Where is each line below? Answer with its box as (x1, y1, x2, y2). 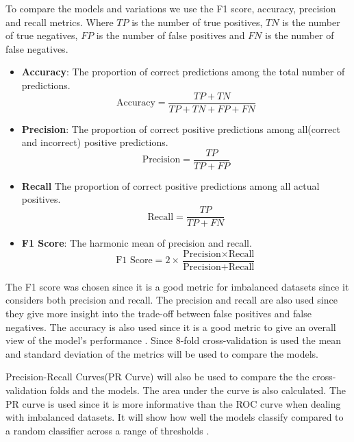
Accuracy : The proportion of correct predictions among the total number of (21, 64, 345, 79)
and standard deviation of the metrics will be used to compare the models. (5, 346, 318, 360)
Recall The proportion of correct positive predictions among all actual (21, 178, 320, 193)
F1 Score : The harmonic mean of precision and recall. (21, 236, 252, 250)
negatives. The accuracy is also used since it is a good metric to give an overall (5, 319, 336, 334)
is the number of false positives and (96, 28, 245, 42)
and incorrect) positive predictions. (21, 135, 168, 149)
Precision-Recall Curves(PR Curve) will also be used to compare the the (5, 369, 309, 384)
